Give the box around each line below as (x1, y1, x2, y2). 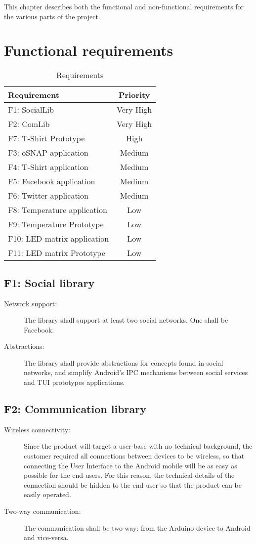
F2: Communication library (4, 401, 146, 417)
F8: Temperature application (8, 204, 107, 216)
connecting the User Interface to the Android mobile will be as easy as (24, 460, 237, 470)
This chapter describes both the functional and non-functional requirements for (4, 1, 244, 11)
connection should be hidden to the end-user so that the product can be (24, 479, 242, 490)
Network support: (4, 298, 57, 308)
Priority (118, 89, 150, 101)
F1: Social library (4, 275, 95, 290)
